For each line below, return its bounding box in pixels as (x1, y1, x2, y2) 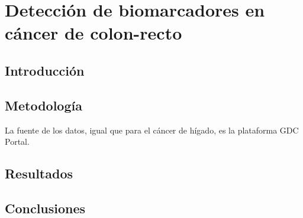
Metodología (5, 96, 82, 114)
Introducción (5, 61, 85, 79)
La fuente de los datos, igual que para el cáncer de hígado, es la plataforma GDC (5, 123, 299, 136)
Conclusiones (5, 199, 86, 217)
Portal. (5, 135, 30, 148)
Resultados (5, 164, 73, 183)
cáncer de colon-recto (5, 21, 182, 45)
